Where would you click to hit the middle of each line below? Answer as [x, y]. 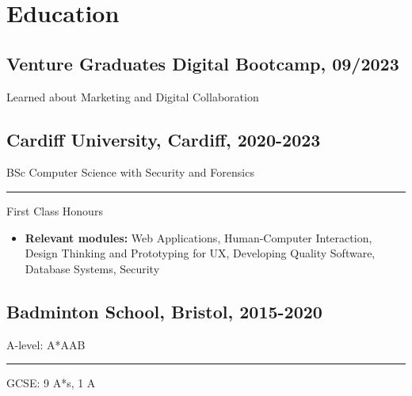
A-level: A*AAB [46, 344]
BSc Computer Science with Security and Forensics [130, 172]
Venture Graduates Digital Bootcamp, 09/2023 [203, 63]
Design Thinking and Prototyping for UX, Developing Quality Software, [200, 253]
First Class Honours [55, 210]
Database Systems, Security [92, 268]
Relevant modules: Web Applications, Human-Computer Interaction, [198, 237]
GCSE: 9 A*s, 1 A [51, 383]
